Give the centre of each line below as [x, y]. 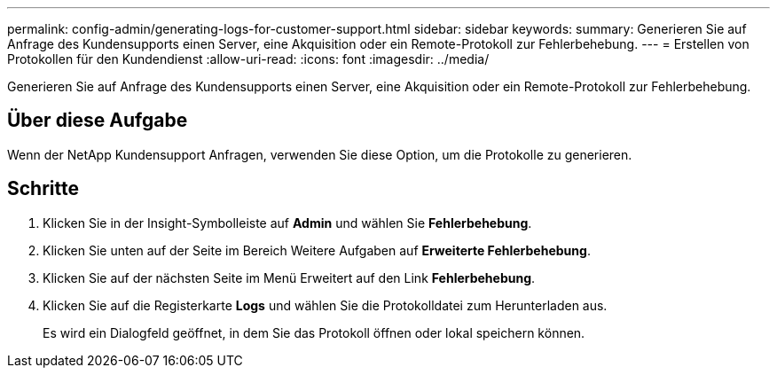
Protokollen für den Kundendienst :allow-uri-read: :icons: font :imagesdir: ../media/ [248, 59]
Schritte [43, 189]
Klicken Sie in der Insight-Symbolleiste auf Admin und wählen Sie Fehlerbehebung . [287, 223]
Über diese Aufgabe [98, 121]
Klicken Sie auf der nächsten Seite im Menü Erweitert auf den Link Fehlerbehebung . [289, 277]
